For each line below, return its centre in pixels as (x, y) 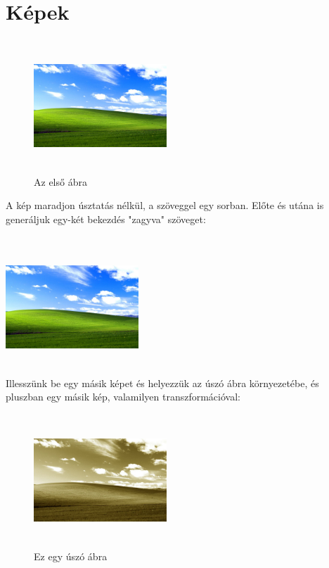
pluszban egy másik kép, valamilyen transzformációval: (123, 397)
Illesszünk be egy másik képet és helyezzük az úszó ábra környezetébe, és (162, 383)
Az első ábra (60, 181)
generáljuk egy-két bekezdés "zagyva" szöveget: (106, 219)
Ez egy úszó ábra (71, 556)
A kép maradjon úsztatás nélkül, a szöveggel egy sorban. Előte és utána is (165, 205)
